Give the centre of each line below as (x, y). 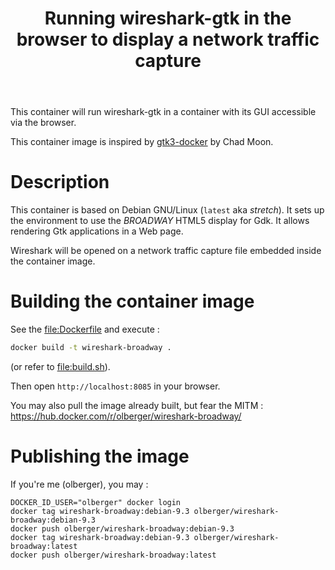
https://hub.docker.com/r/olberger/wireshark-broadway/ (126, 416)
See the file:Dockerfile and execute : (85, 329)
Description (60, 182)
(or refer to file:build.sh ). (60, 366)
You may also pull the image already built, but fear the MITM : (137, 405)
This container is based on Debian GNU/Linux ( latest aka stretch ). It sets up (167, 210)
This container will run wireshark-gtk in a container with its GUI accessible (163, 112)
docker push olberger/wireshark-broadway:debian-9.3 (122, 528)
